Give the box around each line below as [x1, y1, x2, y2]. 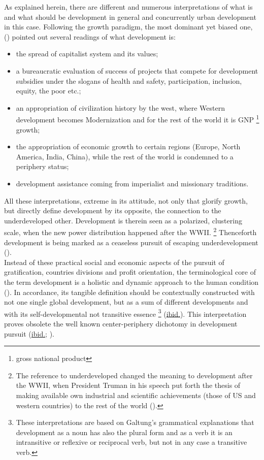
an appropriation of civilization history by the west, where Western [16, 102, 225, 113]
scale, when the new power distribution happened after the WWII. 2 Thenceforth [4, 225, 257, 237]
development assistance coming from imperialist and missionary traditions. [16, 178, 249, 188]
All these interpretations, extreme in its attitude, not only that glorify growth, [4, 195, 248, 206]
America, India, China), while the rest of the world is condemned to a [16, 151, 234, 161]
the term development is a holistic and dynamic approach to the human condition [4, 276, 259, 287]
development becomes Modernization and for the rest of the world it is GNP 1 [16, 113, 259, 124]
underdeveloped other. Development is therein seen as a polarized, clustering [4, 215, 242, 225]
